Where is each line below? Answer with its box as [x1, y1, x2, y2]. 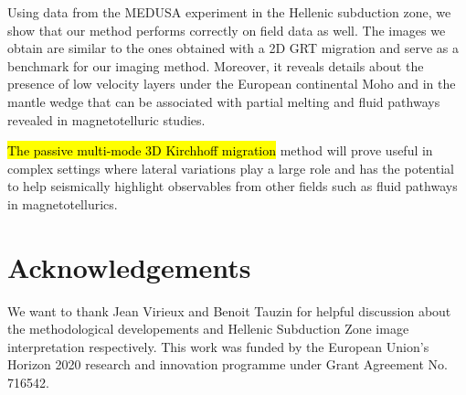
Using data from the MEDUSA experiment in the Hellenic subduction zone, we [7, 3, 451, 21]
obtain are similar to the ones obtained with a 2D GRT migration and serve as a [7, 38, 460, 58]
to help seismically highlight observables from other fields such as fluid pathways [7, 176, 458, 196]
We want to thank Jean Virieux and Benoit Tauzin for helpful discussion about [7, 301, 451, 320]
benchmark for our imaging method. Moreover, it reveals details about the [7, 56, 424, 75]
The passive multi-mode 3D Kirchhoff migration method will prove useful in [7, 141, 433, 160]
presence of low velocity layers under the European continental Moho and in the [7, 74, 456, 93]
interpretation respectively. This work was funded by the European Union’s [7, 336, 429, 356]
